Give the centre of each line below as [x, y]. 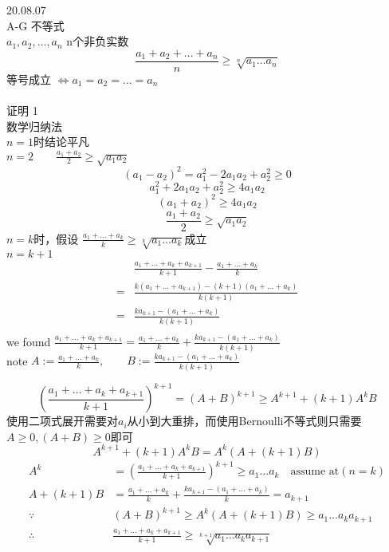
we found [29, 341]
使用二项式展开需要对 [62, 421]
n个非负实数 [98, 41]
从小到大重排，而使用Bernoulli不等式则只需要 [244, 421]
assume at [315, 472]
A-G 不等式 [35, 25]
